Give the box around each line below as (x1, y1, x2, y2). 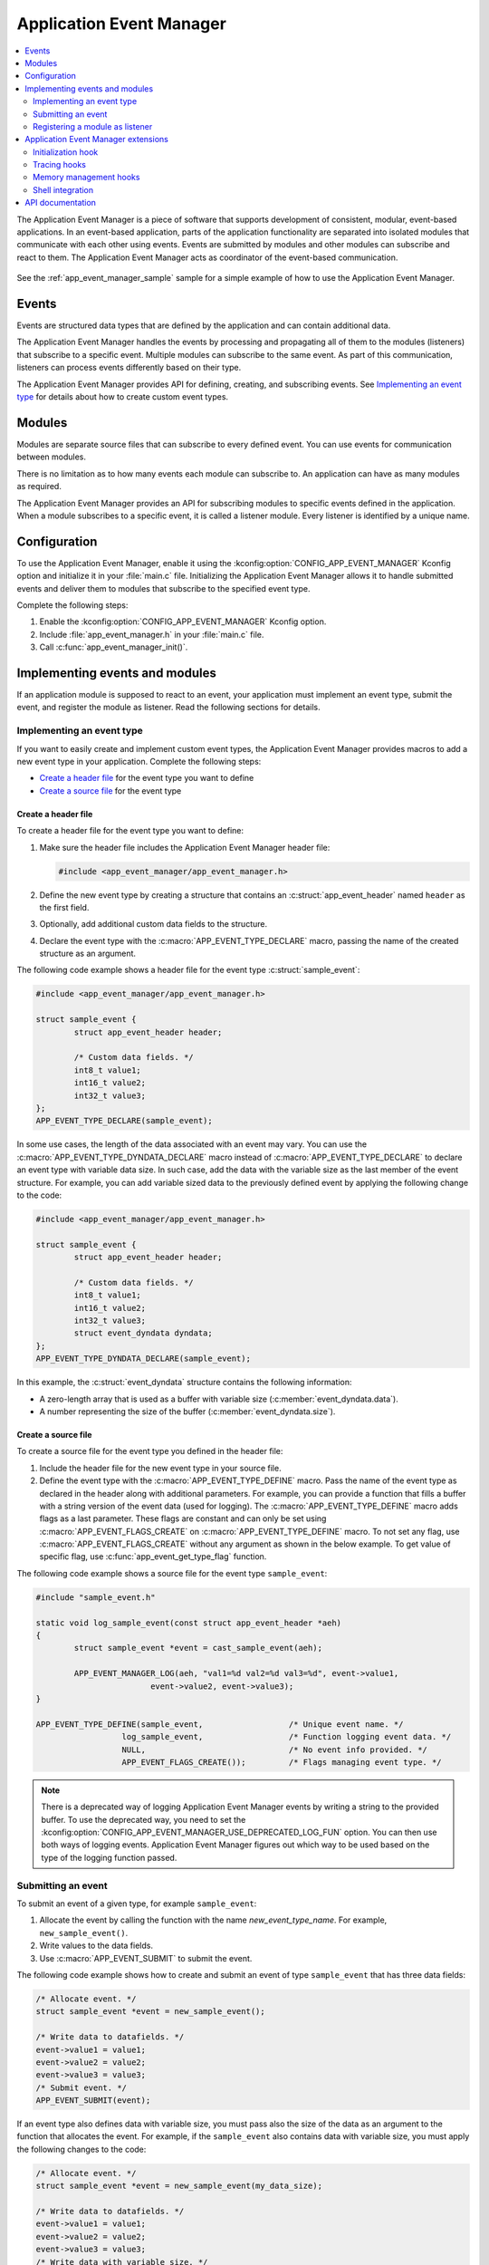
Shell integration (33, 184, 94, 195)
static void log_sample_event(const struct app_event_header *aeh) (35, 1617, 342, 1628)
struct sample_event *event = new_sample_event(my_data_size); (35, 2181, 323, 2192)
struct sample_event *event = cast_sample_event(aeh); (73, 1643, 323, 1653)
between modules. (16, 451, 86, 462)
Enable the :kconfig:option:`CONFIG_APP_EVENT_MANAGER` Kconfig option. (39, 616, 327, 627)
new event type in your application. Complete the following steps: (16, 756, 262, 766)
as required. (16, 481, 62, 492)
